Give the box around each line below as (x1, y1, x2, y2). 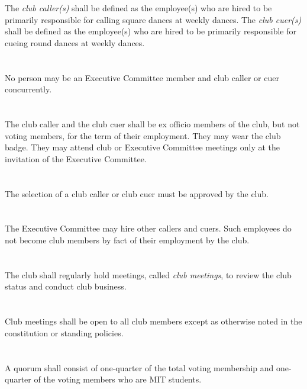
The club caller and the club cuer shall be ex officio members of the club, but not (5, 118, 300, 130)
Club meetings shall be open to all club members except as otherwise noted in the (5, 315, 302, 327)
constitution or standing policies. (5, 326, 124, 339)
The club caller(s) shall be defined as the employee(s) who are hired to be (5, 2, 272, 14)
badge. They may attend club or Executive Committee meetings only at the (5, 141, 280, 153)
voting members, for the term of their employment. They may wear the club (5, 129, 281, 142)
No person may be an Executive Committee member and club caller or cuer (5, 71, 279, 83)
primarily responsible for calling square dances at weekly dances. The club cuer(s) (5, 13, 302, 25)
